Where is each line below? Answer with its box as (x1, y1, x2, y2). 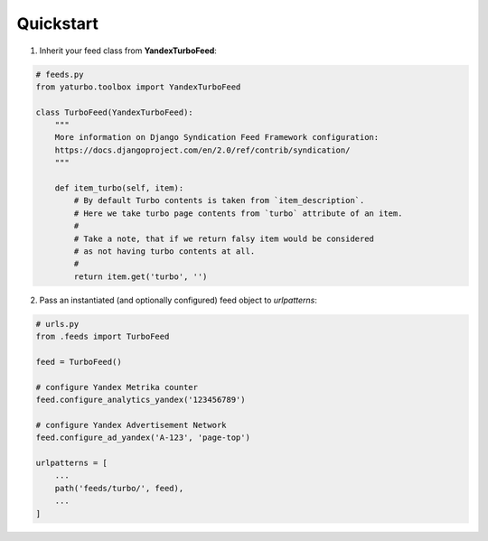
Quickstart (16, 14, 99, 33)
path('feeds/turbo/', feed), (54, 483, 184, 493)
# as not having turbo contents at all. (73, 247, 256, 257)
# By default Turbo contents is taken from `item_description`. (73, 195, 365, 206)
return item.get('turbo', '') (73, 271, 208, 282)
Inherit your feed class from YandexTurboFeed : (39, 45, 217, 56)
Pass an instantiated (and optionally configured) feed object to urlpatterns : (39, 294, 318, 305)
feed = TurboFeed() (35, 357, 122, 367)
